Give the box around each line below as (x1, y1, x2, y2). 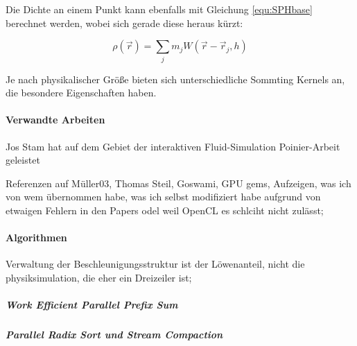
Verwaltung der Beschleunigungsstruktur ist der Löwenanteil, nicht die (6, 257, 305, 271)
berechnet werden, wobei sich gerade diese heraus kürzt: (6, 15, 243, 30)
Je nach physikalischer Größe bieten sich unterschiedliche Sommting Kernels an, (6, 71, 345, 86)
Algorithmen (6, 230, 67, 245)
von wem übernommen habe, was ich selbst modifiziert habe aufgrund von (6, 189, 321, 204)
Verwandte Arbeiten (6, 112, 105, 127)
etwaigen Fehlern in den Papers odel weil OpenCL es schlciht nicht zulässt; (6, 202, 324, 217)
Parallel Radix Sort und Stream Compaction (6, 327, 223, 342)
